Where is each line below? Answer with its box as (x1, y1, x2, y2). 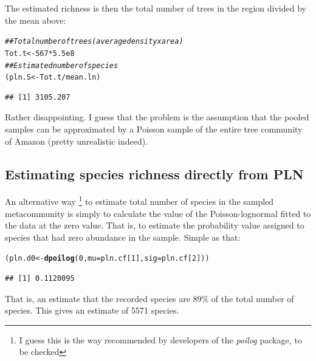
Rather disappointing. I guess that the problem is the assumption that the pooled (5, 111, 309, 123)
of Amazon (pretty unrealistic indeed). (5, 134, 148, 147)
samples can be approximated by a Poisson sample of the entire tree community (5, 123, 303, 135)
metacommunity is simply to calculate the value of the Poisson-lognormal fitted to (5, 207, 311, 219)
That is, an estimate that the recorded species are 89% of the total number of (5, 292, 294, 304)
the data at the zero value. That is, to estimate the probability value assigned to (5, 219, 304, 232)
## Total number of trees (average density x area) (5, 37, 184, 46)
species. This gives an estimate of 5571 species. (5, 304, 179, 317)
